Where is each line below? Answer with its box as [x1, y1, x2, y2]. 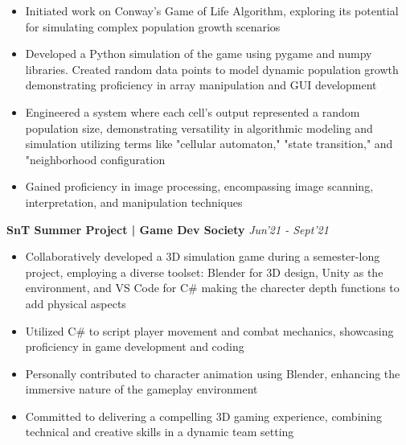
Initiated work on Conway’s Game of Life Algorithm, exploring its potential [25, 2, 399, 19]
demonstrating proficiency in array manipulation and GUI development [25, 76, 377, 93]
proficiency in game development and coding [25, 338, 244, 355]
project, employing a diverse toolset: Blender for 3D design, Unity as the [25, 263, 383, 280]
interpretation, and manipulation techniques [25, 193, 243, 210]
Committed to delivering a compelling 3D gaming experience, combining [25, 407, 383, 424]
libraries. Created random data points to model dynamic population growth [25, 60, 399, 77]
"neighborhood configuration [25, 150, 166, 167]
